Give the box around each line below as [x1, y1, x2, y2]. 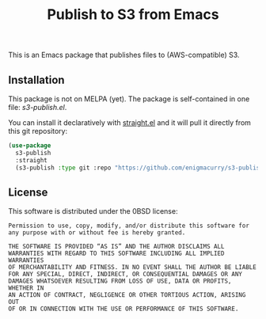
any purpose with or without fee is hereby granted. [8, 229, 186, 237]
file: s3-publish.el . [8, 103, 67, 112]
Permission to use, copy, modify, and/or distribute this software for [8, 222, 249, 230]
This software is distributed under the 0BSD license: [8, 207, 178, 216]
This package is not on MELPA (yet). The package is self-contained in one [8, 94, 250, 104]
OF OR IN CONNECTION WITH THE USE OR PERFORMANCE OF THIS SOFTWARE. [8, 305, 239, 313]
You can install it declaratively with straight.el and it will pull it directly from [8, 118, 252, 127]
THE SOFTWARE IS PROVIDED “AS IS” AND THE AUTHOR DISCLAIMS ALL [8, 243, 225, 251]
